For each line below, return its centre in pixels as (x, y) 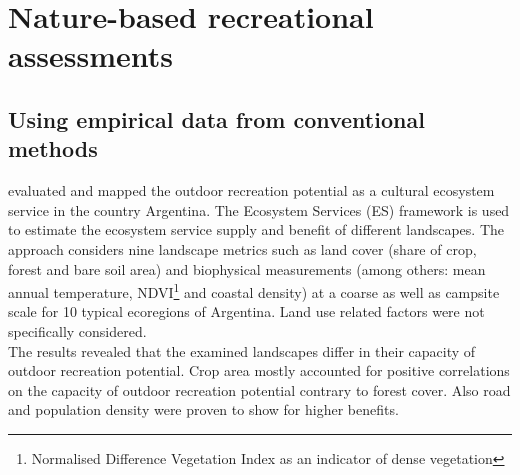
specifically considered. (77, 330)
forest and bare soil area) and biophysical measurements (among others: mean (247, 268)
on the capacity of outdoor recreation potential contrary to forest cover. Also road (259, 389)
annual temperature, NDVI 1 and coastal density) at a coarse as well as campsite (254, 290)
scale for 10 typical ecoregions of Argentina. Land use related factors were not (246, 311)
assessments (91, 55)
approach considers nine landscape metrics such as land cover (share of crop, (242, 248)
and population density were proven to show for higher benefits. (203, 409)
